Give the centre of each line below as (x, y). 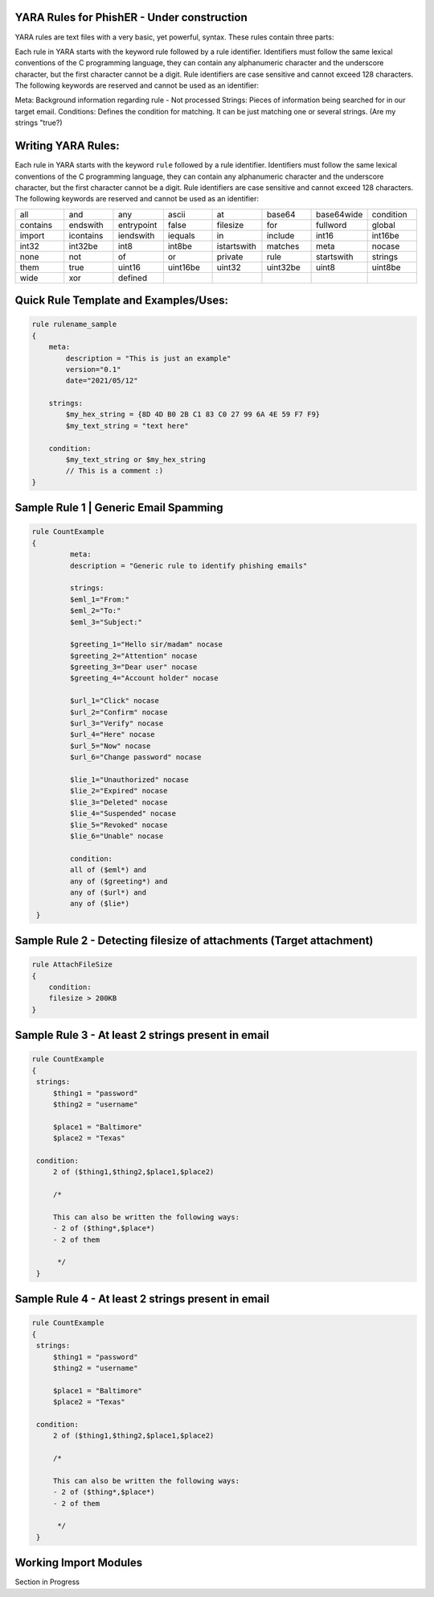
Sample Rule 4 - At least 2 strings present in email (142, 1299)
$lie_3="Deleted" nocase (119, 802)
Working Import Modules (79, 1563)
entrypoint (137, 225)
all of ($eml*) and (108, 870)
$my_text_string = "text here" (127, 426)
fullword (331, 225)
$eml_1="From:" (100, 599)
